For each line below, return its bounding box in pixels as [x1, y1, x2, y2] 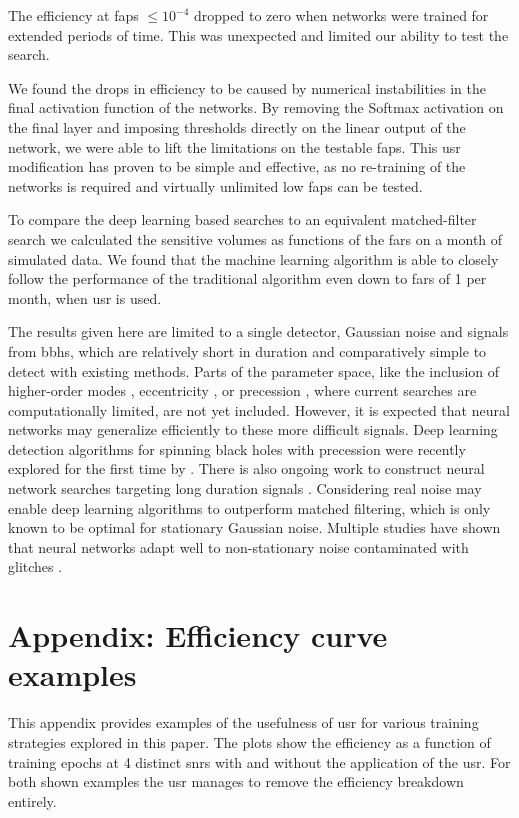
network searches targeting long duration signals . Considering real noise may [8, 478, 482, 499]
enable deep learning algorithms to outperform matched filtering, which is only [8, 497, 491, 518]
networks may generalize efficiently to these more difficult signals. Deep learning [8, 419, 498, 440]
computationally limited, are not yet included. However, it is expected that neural [8, 399, 510, 420]
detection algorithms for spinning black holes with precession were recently [8, 438, 466, 459]
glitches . [8, 556, 63, 577]
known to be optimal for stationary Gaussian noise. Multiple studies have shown [8, 517, 501, 538]
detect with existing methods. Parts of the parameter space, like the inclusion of [8, 360, 500, 381]
